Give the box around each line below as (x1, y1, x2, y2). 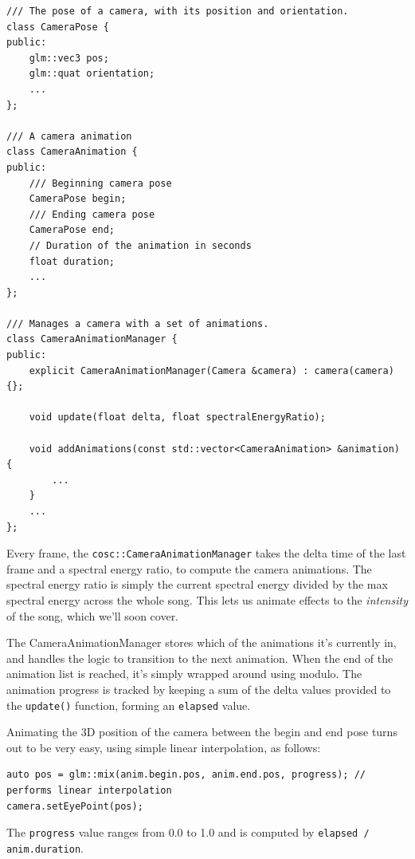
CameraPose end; (29, 224, 115, 236)
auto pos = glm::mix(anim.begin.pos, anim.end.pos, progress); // (6, 769, 366, 781)
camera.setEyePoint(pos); (6, 800, 143, 812)
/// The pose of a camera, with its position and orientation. (6, 6, 349, 17)
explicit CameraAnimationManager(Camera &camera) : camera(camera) (29, 364, 394, 376)
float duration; (29, 255, 115, 267)
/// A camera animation (6, 130, 132, 142)
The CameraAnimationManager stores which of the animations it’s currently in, (6, 634, 397, 651)
